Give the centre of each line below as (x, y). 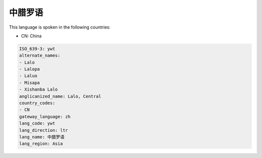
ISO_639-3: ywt (37, 49)
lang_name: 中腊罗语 (42, 137)
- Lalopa (30, 69)
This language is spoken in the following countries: (60, 27)
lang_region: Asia (41, 144)
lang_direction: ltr (43, 130)
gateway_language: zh (45, 117)
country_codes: (37, 103)
